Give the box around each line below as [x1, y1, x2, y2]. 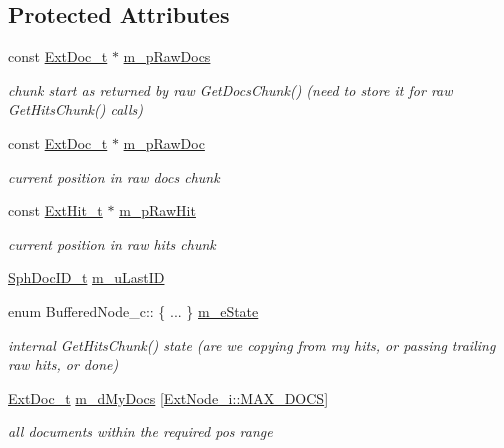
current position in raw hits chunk [8, 233, 216, 254]
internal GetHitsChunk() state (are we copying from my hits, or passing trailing [8, 334, 496, 355]
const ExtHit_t [8, 200, 103, 221]
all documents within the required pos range [8, 421, 273, 442]
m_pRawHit [119, 200, 196, 221]
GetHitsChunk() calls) [8, 99, 144, 120]
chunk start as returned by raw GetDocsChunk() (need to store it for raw [8, 79, 453, 100]
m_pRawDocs [123, 46, 211, 67]
